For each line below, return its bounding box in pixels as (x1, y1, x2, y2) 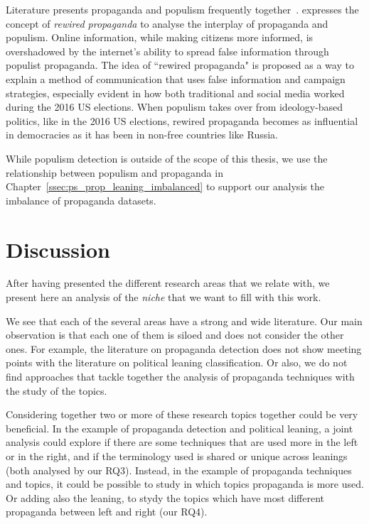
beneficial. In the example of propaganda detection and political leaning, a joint (6, 420, 353, 435)
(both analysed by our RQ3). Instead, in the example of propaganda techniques (6, 462, 352, 477)
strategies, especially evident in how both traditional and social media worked (6, 85, 345, 100)
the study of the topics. (6, 383, 107, 398)
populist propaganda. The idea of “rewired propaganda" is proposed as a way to (6, 58, 354, 72)
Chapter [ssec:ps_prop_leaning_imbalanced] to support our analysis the (6, 179, 324, 194)
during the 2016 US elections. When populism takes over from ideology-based (6, 99, 343, 114)
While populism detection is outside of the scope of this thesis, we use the (6, 151, 328, 165)
